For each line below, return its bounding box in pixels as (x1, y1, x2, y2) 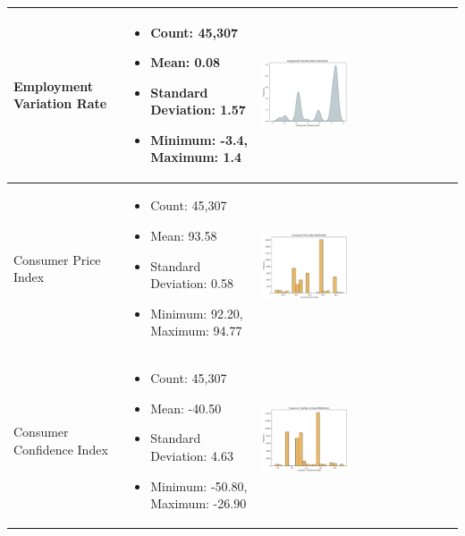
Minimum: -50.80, (150, 476, 248, 495)
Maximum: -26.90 (150, 494, 247, 513)
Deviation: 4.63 (150, 446, 233, 464)
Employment (13, 76, 94, 95)
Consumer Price (13, 250, 101, 268)
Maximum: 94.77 (150, 321, 242, 340)
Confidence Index (13, 439, 108, 458)
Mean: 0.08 (150, 53, 221, 72)
